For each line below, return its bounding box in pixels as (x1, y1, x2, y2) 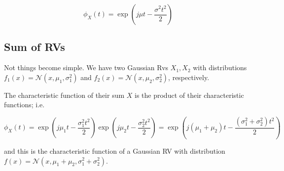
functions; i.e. (4, 99, 45, 110)
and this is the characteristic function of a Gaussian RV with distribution (4, 145, 225, 156)
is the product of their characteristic (135, 89, 244, 100)
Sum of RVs (4, 39, 65, 54)
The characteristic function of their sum (4, 89, 125, 100)
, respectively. (168, 72, 210, 82)
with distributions (193, 62, 247, 73)
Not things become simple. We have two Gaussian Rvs (4, 62, 169, 73)
